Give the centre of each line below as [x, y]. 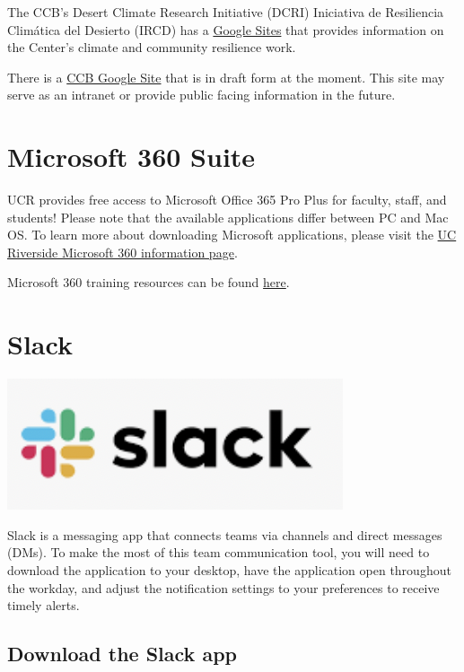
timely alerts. [44, 605]
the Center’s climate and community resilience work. [152, 47]
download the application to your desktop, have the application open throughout [229, 569]
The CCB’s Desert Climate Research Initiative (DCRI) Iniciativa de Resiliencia [226, 12]
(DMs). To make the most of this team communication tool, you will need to [219, 552]
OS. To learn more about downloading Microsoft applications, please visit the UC [232, 235]
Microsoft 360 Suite [131, 157]
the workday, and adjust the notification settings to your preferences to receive [223, 587]
